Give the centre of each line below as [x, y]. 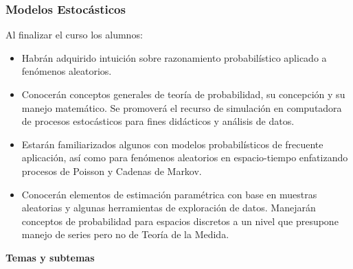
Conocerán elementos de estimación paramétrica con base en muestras [169, 194]
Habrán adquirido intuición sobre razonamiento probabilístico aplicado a [174, 57]
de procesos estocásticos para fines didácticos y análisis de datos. [158, 121]
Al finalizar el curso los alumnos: [74, 35]
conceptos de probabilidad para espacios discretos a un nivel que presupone [180, 221]
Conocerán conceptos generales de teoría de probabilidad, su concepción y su [183, 94]
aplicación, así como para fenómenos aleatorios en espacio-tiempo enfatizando [185, 157]
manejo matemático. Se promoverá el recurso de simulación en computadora [182, 107]
